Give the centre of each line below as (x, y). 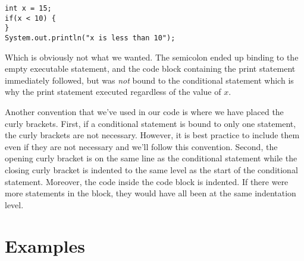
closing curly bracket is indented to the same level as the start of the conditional (151, 169)
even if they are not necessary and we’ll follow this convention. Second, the (141, 146)
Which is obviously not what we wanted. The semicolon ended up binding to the (152, 57)
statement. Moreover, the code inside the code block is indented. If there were (147, 181)
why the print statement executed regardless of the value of (113, 92)
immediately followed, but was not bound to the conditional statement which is (149, 80)
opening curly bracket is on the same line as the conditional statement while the (151, 158)
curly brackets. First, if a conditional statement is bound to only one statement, (151, 123)
